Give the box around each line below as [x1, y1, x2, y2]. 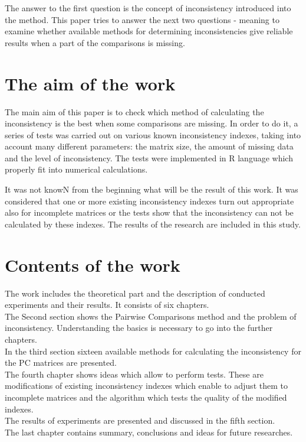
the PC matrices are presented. [5, 356, 117, 369]
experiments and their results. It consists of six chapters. [5, 298, 209, 311]
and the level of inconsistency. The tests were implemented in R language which [5, 151, 293, 164]
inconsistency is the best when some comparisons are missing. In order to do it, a [5, 117, 298, 129]
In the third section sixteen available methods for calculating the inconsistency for [5, 344, 301, 357]
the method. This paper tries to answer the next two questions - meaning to [5, 13, 279, 25]
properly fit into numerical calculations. [5, 163, 148, 175]
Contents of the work [5, 252, 180, 277]
